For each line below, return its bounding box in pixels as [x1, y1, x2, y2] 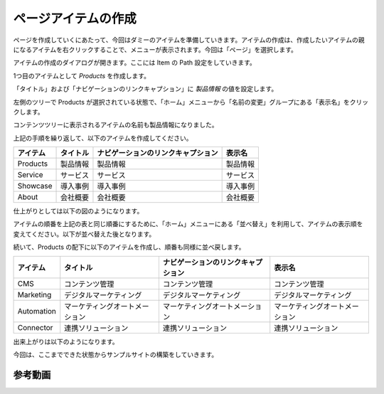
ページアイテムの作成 [13, 11, 137, 26]
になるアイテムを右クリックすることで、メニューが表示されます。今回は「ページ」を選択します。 [13, 45, 298, 53]
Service [17, 170, 43, 180]
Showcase [17, 181, 53, 191]
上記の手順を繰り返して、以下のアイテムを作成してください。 [13, 134, 193, 142]
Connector [17, 322, 53, 332]
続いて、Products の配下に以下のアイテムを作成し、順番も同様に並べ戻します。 [13, 243, 245, 252]
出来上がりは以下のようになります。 [13, 337, 119, 346]
